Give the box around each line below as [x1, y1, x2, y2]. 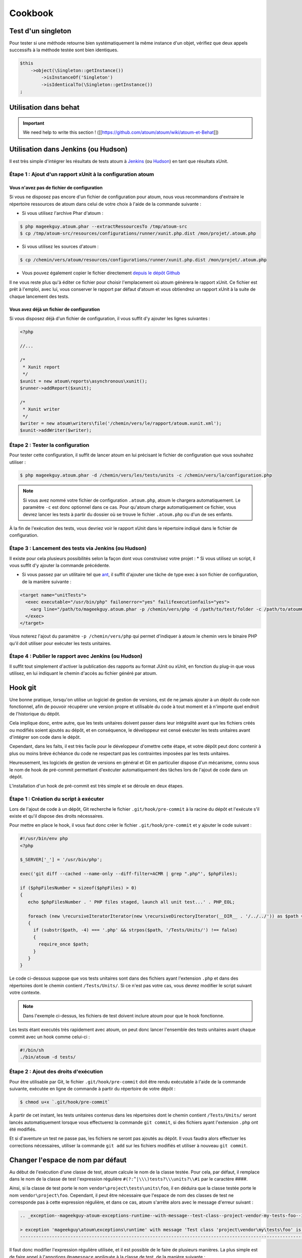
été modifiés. [9, 1126, 37, 1132]
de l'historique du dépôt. [9, 711, 60, 717]
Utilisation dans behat [9, 103, 80, 112]
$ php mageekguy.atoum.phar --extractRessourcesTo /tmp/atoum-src [20, 224, 187, 229]
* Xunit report [23, 364, 60, 370]
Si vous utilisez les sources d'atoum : [22, 244, 99, 250]
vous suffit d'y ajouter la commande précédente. [9, 562, 110, 568]
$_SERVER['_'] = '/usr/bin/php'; [20, 857, 103, 862]
